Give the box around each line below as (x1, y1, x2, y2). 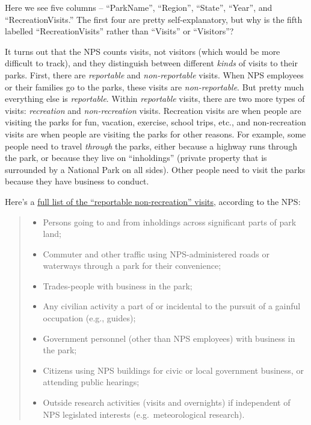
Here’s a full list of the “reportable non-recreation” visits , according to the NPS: (5, 195, 301, 207)
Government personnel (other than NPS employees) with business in (43, 332, 295, 344)
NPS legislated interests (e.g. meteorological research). (43, 408, 245, 420)
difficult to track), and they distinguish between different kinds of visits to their (5, 57, 298, 69)
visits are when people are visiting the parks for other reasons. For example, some (5, 127, 306, 140)
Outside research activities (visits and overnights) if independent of (43, 396, 291, 409)
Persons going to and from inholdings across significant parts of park (43, 215, 297, 228)
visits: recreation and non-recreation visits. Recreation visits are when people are (5, 104, 301, 116)
